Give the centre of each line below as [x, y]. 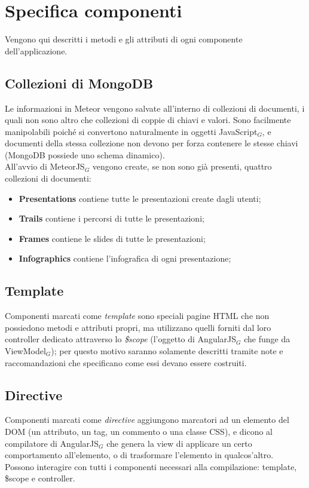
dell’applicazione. [36, 50]
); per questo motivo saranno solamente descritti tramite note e [167, 351]
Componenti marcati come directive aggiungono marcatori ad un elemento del [147, 420]
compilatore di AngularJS [52, 443]
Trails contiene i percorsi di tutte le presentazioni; [111, 218]
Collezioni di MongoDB [79, 83]
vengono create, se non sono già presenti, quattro [182, 166]
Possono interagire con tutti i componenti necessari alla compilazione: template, [151, 466]
